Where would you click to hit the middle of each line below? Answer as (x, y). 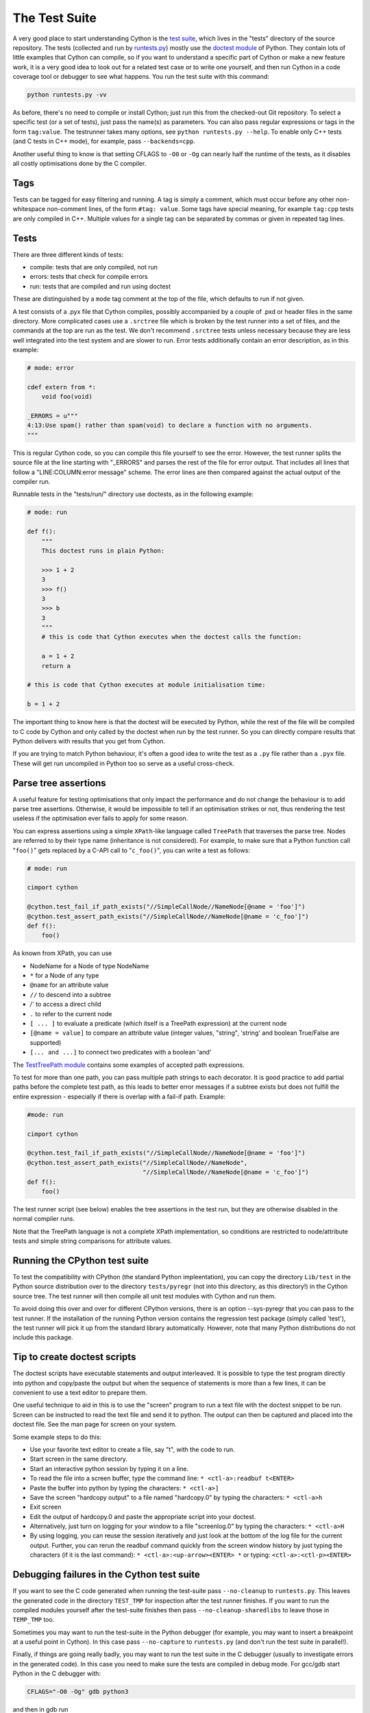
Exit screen (46, 1507)
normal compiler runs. (44, 1219)
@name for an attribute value (69, 985)
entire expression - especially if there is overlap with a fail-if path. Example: (119, 1096)
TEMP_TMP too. (34, 1620)
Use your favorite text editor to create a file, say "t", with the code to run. (133, 1449)
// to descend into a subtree (71, 994)
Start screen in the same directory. (79, 1459)
